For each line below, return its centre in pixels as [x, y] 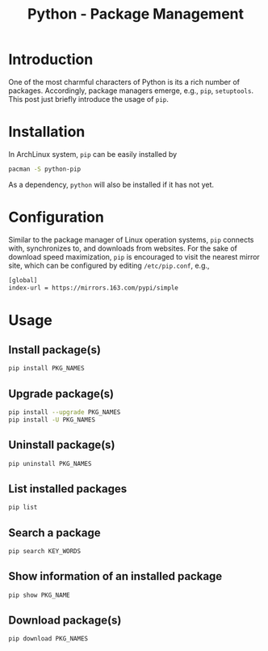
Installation [47, 132]
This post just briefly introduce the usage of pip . [89, 99]
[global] [23, 280]
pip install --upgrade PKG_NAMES [65, 412]
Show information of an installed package [115, 576]
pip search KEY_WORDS [45, 552]
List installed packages [68, 489]
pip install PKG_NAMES [46, 369]
